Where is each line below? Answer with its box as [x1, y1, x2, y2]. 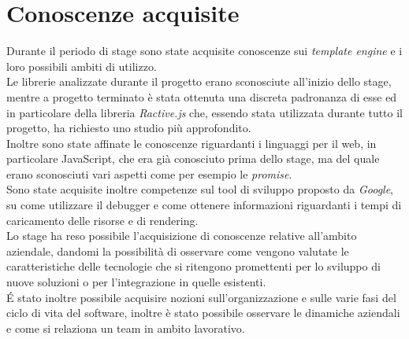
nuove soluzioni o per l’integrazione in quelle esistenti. [6, 274, 266, 290]
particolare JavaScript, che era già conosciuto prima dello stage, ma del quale [6, 150, 380, 167]
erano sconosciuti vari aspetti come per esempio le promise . [6, 165, 292, 182]
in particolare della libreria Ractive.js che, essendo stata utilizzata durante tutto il [6, 104, 403, 120]
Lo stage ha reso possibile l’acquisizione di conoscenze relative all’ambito [6, 227, 357, 244]
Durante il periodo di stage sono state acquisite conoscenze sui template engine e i [6, 42, 403, 59]
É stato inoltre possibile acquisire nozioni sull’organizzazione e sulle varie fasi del [6, 289, 396, 305]
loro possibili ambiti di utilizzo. [6, 57, 157, 74]
